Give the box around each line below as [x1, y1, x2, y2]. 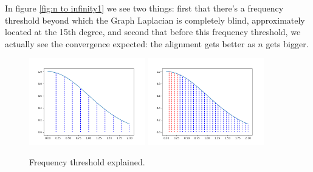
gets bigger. [266, 37, 309, 50]
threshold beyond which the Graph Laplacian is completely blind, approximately [5, 13, 305, 26]
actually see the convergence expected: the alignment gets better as [5, 37, 255, 50]
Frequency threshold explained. [29, 156, 145, 168]
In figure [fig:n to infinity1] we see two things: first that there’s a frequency [5, 2, 284, 14]
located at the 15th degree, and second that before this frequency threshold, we [5, 25, 301, 38]
